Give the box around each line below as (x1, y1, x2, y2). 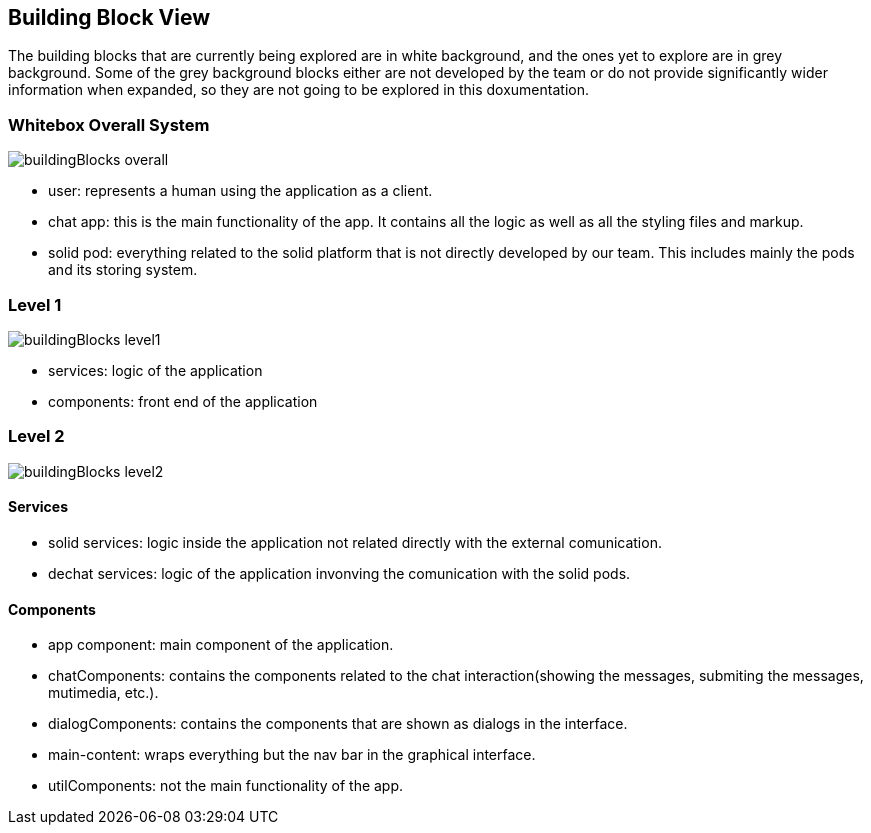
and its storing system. (48, 261, 198, 279)
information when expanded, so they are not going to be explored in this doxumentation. (8, 81, 589, 99)
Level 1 (8, 294, 62, 315)
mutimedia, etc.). (48, 684, 159, 702)
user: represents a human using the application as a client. (48, 182, 433, 200)
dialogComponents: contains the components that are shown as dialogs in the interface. (48, 715, 628, 733)
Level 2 (8, 426, 65, 447)
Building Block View (8, 5, 211, 30)
